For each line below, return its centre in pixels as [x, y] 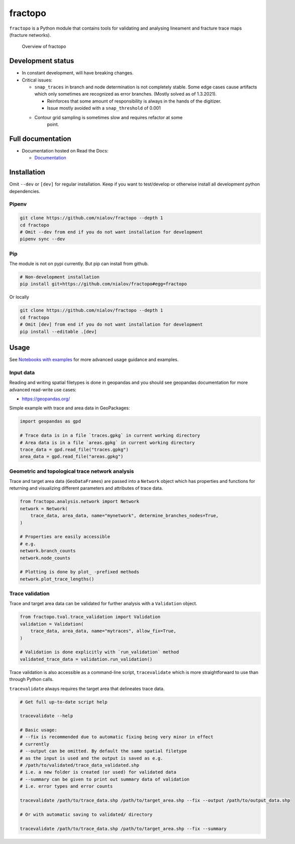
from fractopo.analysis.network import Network [79, 501]
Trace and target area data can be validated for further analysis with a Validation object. [103, 604]
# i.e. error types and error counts [66, 786]
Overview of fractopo [44, 47]
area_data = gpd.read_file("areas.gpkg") [72, 457]
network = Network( [44, 509]
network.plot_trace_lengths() [57, 579]
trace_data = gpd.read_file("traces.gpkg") [74, 449]
